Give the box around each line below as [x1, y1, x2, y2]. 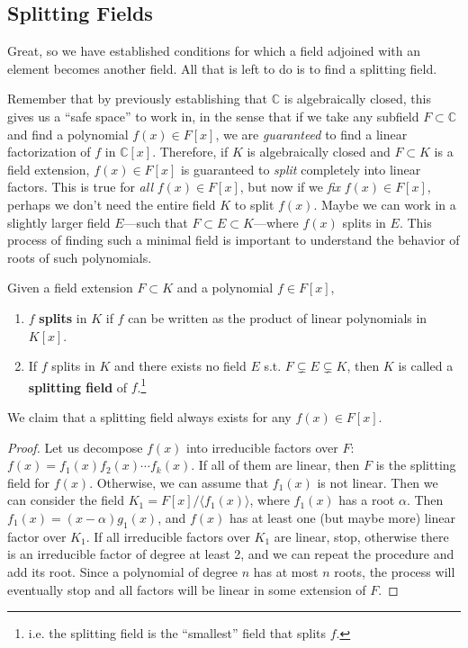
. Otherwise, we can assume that [89, 472, 269, 491]
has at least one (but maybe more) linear [229, 508, 456, 526]
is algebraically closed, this [283, 89, 431, 108]
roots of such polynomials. [7, 247, 152, 266]
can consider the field [7, 490, 125, 509]
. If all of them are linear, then [191, 455, 360, 474]
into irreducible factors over [186, 437, 338, 456]
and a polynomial [176, 278, 274, 297]
